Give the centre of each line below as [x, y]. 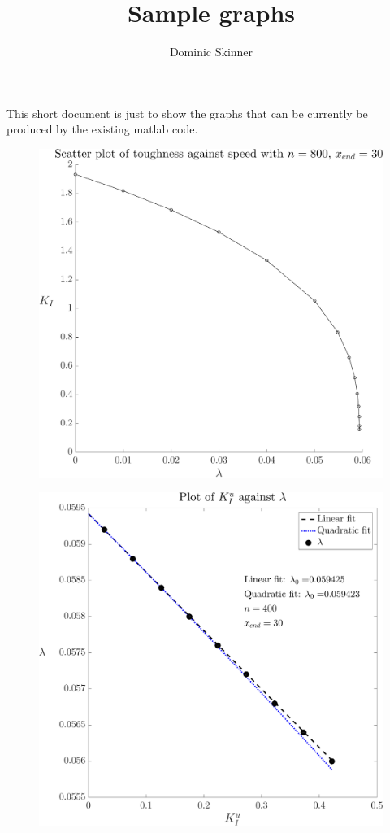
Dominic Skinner [211, 52]
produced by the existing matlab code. [102, 129]
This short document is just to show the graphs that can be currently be [187, 113]
